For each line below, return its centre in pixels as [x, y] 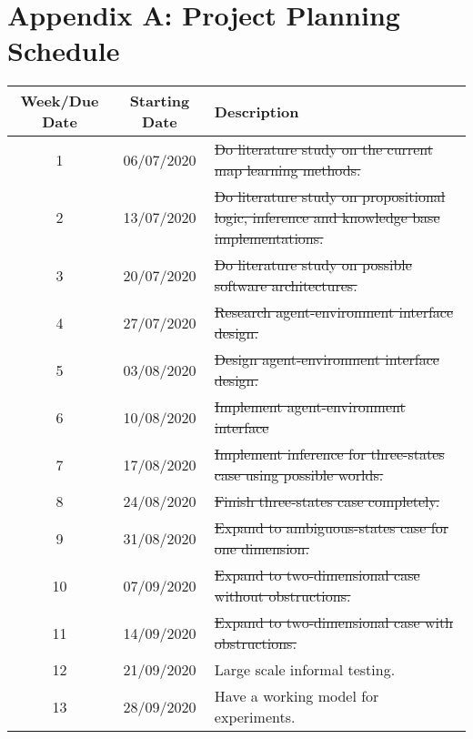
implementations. [269, 238]
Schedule [64, 51]
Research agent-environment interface [334, 312]
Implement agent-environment [310, 407]
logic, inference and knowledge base [327, 218]
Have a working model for [297, 696]
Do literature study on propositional [330, 197]
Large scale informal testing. [305, 670]
